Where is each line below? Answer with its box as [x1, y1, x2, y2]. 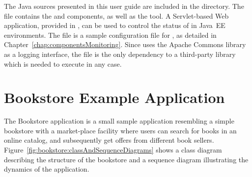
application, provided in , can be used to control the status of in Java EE [4, 20, 225, 30]
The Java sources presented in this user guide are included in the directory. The [4, 1, 244, 11]
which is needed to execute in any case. [4, 58, 122, 69]
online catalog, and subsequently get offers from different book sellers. [4, 135, 214, 145]
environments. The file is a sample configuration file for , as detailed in [4, 29, 217, 40]
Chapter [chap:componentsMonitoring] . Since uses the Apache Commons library [4, 39, 246, 50]
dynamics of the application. [4, 164, 89, 174]
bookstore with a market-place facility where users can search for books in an [4, 125, 237, 135]
